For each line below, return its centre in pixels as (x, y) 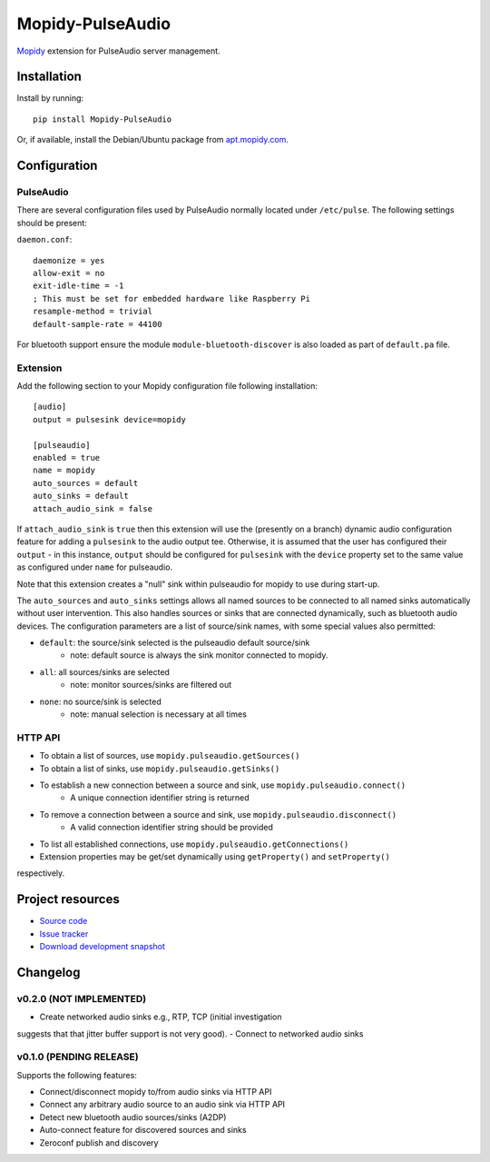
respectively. (41, 873)
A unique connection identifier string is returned (160, 798)
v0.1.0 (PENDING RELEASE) (78, 1057)
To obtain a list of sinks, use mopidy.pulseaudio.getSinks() (160, 769)
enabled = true (67, 457)
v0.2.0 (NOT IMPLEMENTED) (82, 998)
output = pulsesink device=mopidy (109, 419)
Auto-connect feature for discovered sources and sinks (143, 1130)
